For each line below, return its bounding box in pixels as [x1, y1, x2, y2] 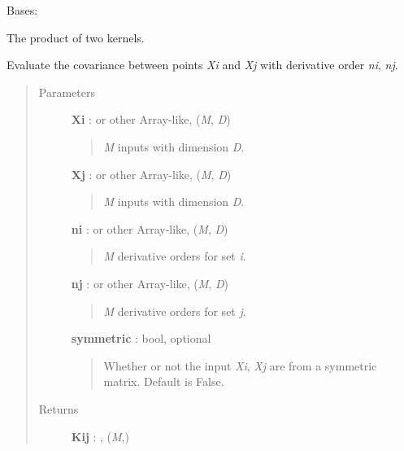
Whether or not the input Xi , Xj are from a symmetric [103, 357, 377, 374]
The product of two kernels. [7, 28, 145, 46]
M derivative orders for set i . [103, 247, 246, 265]
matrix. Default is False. [103, 373, 224, 390]
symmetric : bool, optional [71, 330, 211, 347]
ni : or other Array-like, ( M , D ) [71, 220, 228, 237]
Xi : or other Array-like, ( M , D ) [71, 111, 231, 128]
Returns [38, 400, 79, 417]
